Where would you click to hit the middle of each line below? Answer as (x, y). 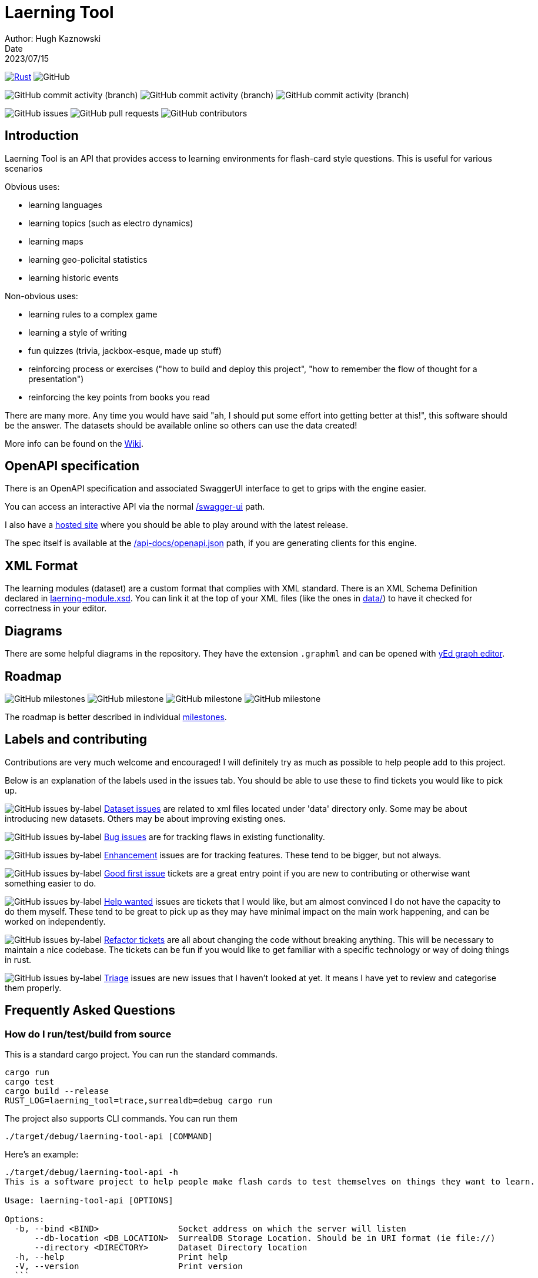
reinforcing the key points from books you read (119, 397)
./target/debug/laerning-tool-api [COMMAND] (109, 1137)
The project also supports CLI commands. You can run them (121, 1119)
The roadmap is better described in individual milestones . (116, 717)
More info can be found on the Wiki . (74, 443)
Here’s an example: (42, 1155)
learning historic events (73, 277)
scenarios (24, 168)
